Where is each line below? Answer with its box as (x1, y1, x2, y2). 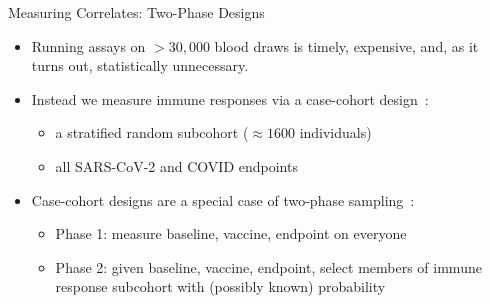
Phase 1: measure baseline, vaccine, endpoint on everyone (55, 223, 407, 244)
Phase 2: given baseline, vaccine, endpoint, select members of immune (55, 256, 482, 277)
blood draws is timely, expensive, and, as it (214, 35, 479, 56)
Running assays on (31, 35, 146, 56)
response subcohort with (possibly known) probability (55, 276, 386, 297)
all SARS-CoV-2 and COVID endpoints (55, 155, 298, 176)
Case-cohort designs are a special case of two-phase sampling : (31, 189, 415, 210)
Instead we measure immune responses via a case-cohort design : (31, 88, 429, 109)
